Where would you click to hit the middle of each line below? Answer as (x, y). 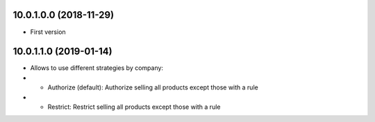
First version (48, 32)
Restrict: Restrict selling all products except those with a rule (134, 107)
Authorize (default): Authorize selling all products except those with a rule (153, 87)
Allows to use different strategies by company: (97, 68)
